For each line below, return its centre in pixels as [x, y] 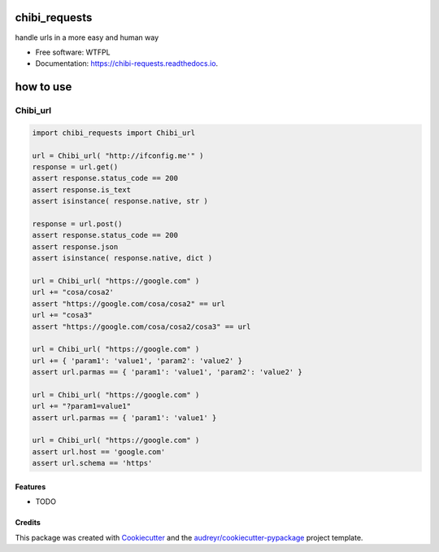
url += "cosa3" [62, 315]
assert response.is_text [82, 190]
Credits [28, 523]
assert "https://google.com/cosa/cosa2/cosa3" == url [141, 326]
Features [30, 486]
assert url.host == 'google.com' [99, 451]
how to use [43, 87]
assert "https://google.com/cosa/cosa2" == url [128, 304]
